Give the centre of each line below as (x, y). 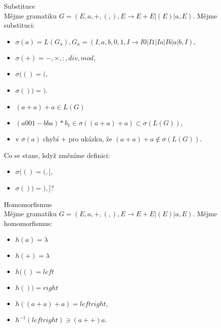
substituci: (19, 25)
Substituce (19, 6)
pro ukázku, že (90, 139)
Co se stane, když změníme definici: (57, 155)
